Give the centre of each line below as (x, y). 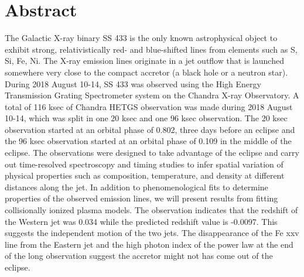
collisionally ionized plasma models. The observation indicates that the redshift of (151, 210)
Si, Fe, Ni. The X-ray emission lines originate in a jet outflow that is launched (144, 61)
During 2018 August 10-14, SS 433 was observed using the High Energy (133, 83)
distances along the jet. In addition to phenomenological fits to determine (136, 187)
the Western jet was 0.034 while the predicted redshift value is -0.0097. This (141, 221)
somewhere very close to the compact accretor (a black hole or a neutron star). (146, 72)
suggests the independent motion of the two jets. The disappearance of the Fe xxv (152, 233)
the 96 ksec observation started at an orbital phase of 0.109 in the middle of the (148, 141)
